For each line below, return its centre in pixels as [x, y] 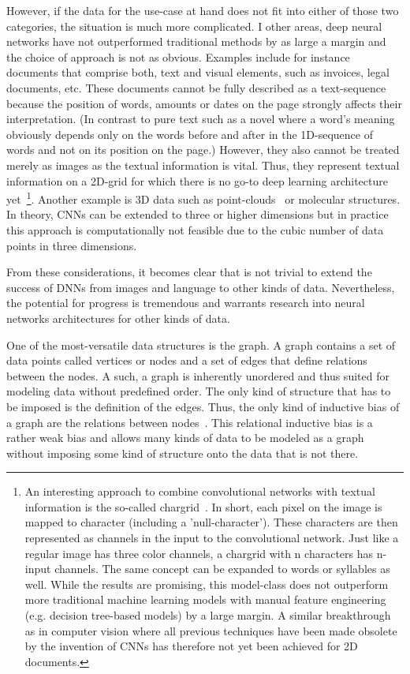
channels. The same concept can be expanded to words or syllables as [222, 569]
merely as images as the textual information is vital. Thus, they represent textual [203, 165]
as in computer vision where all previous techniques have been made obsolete [211, 630]
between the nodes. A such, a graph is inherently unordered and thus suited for [198, 375]
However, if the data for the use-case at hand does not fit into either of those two [203, 10]
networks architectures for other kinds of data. [118, 318]
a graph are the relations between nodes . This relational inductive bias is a [190, 422]
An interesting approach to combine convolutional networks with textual [200, 491]
